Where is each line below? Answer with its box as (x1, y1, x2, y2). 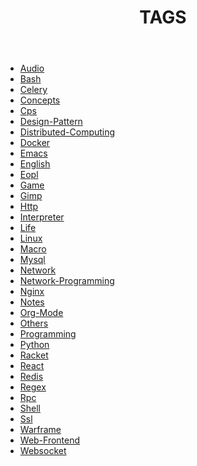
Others (19, 317, 49, 330)
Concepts (19, 94, 61, 106)
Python (19, 339, 50, 351)
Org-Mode (19, 307, 64, 319)
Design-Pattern (19, 116, 83, 128)
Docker (19, 137, 51, 149)
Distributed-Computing (19, 126, 116, 138)
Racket (19, 349, 49, 361)
